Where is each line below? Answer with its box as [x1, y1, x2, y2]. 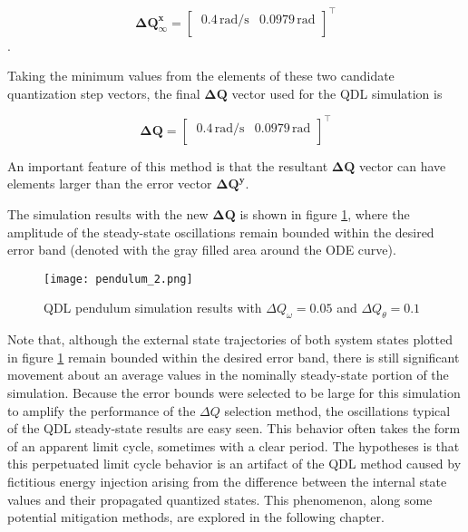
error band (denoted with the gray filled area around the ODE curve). [7, 240, 396, 259]
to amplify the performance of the [7, 401, 196, 420]
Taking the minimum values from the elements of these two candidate [7, 66, 395, 85]
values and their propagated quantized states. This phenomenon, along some [7, 489, 433, 508]
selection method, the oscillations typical [224, 401, 451, 420]
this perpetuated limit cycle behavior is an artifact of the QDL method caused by [7, 454, 462, 473]
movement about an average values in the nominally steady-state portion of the [7, 365, 449, 384]
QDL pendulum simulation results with [44, 298, 262, 317]
